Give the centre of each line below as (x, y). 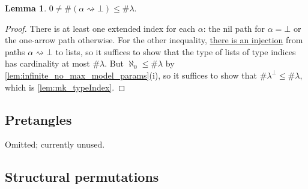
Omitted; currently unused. (55, 144)
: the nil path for (234, 28)
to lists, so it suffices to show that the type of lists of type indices (176, 51)
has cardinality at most (47, 63)
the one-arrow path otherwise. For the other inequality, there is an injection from (154, 40)
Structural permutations (82, 177)
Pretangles (38, 119)
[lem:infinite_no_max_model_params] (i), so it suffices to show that (131, 75)
